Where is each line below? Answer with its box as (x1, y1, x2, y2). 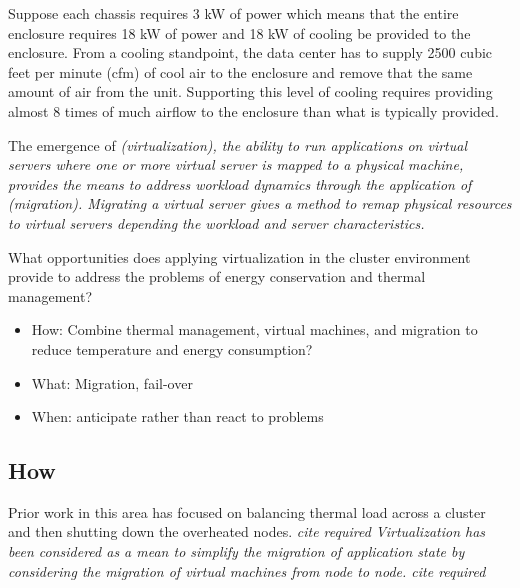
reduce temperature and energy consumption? (31, 338, 313, 359)
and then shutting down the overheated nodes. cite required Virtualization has (8, 521, 486, 542)
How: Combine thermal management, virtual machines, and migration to (31, 319, 478, 340)
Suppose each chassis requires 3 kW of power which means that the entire (8, 3, 459, 23)
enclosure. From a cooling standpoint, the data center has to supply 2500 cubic (8, 42, 493, 63)
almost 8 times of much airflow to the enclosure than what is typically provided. (8, 100, 499, 121)
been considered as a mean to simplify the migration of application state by (8, 541, 465, 562)
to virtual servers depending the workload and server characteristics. (8, 212, 425, 233)
